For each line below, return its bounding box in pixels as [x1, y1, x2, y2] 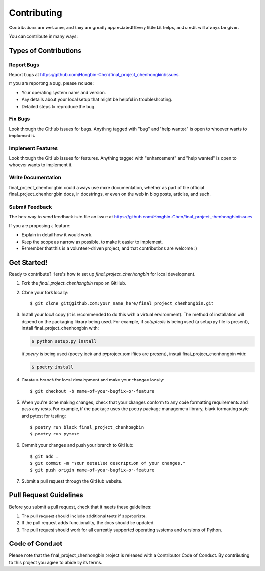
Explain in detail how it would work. [21, 232, 93, 238]
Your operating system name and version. [21, 89, 106, 95]
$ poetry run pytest [30, 431, 79, 437]
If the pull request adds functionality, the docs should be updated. [21, 520, 155, 526]
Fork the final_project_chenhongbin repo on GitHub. [21, 280, 127, 286]
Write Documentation [9, 174, 61, 181]
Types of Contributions [9, 46, 81, 54]
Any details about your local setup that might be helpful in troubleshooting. [21, 96, 173, 103]
